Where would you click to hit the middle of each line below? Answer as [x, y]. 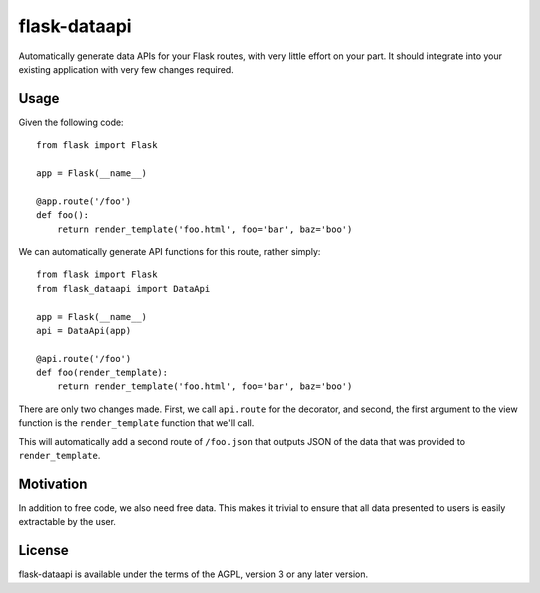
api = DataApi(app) [84, 330]
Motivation [53, 483]
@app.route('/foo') [84, 201]
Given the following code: [71, 122]
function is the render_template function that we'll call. [136, 423]
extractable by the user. [67, 522]
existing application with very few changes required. [126, 69]
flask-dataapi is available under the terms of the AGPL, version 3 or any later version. [193, 574]
